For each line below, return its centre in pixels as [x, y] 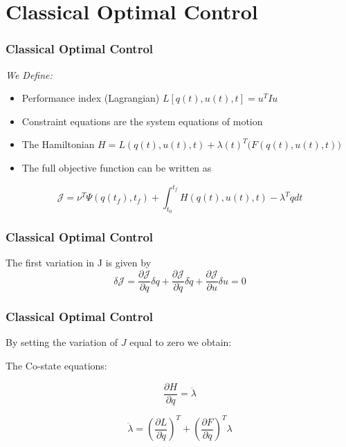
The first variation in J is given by [79, 263]
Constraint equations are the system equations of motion [142, 121]
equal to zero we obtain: [181, 342]
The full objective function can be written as [117, 167]
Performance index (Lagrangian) [91, 98]
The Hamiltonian [58, 144]
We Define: [29, 74]
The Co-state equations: [56, 365]
